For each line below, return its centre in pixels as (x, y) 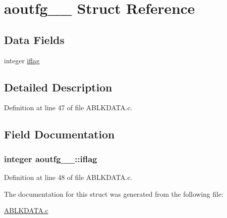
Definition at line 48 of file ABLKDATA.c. (68, 177)
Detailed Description (58, 87)
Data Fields (34, 39)
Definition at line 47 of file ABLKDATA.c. (68, 108)
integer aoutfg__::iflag (51, 158)
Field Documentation (59, 134)
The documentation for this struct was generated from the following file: (114, 194)
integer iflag (22, 60)
